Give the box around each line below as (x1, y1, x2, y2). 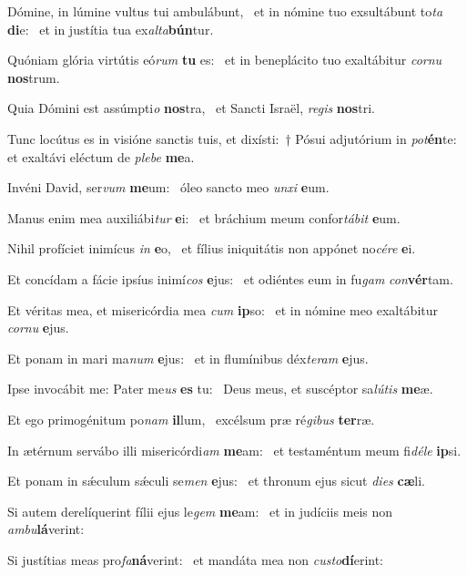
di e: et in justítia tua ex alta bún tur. (7, 19, 214, 38)
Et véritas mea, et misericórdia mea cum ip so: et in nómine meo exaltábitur (7, 300, 439, 319)
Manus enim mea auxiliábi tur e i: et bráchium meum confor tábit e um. (7, 208, 401, 227)
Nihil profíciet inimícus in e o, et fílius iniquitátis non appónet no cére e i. (7, 239, 416, 258)
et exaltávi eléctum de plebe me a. (7, 147, 195, 166)
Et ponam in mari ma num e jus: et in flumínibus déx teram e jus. (7, 348, 369, 367)
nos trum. (7, 67, 60, 87)
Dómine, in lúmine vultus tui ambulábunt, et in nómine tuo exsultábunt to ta (7, 2, 443, 20)
